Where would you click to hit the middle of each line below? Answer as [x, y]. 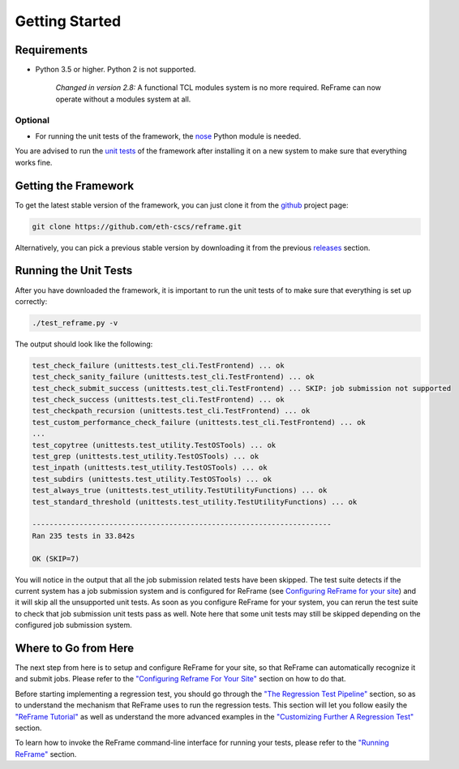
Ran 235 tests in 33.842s [84, 536]
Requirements [51, 50]
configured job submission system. [74, 625]
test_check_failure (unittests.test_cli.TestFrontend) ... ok [158, 365]
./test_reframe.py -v [75, 323]
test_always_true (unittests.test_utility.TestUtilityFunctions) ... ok [180, 490]
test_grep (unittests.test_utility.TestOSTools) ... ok [146, 457]
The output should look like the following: [84, 344]
